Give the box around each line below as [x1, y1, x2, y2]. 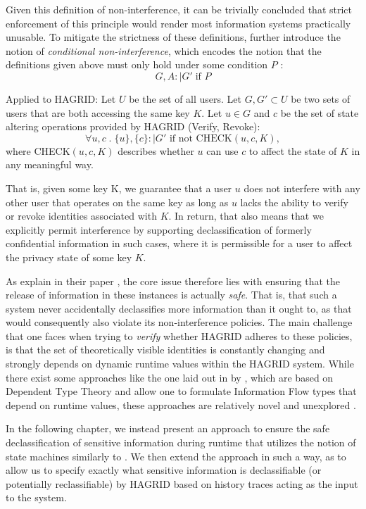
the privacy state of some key [6, 249, 132, 264]
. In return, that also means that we [168, 208, 324, 223]
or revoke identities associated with [6, 208, 157, 223]
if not [169, 133, 193, 144]
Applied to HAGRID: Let [6, 91, 116, 106]
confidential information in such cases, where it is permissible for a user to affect [6, 236, 353, 251]
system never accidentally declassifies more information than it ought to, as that [6, 301, 352, 315]
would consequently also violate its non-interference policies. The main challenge [6, 315, 353, 329]
